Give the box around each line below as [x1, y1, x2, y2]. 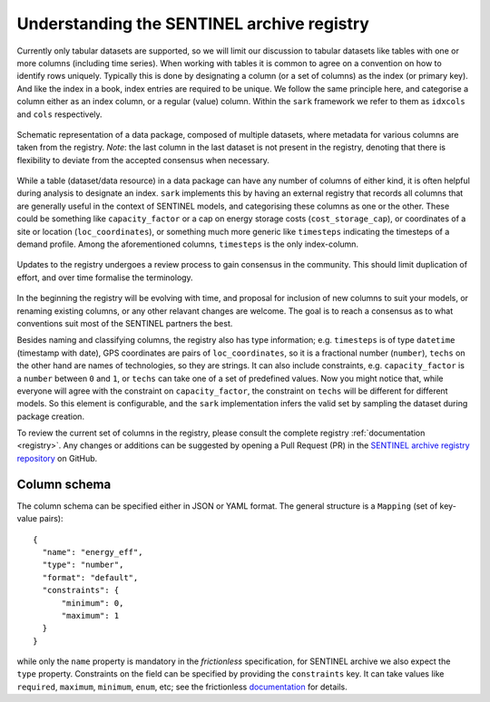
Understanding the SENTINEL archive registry [16, 14, 369, 34]
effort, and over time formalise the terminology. [16, 272, 194, 283]
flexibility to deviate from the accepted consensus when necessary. [16, 154, 269, 165]
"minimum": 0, [61, 598, 124, 608]
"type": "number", [42, 560, 124, 570]
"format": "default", [42, 572, 139, 582]
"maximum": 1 [61, 610, 120, 620]
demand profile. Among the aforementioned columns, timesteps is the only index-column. [16, 239, 358, 249]
